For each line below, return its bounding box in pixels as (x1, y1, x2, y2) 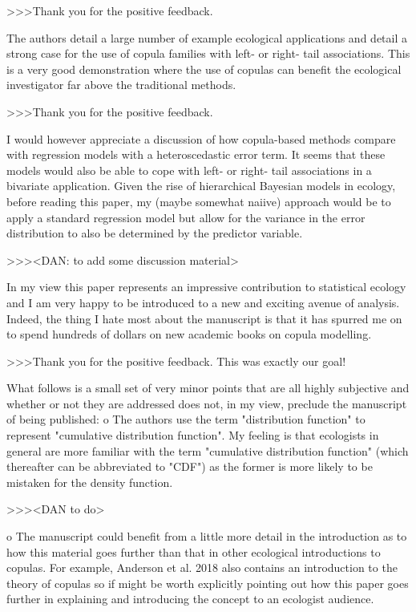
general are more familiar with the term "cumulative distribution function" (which (6, 442, 409, 459)
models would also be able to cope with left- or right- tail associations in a (6, 161, 372, 178)
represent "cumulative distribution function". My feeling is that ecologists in (6, 427, 379, 444)
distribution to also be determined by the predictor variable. (6, 225, 303, 241)
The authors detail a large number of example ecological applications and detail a (6, 29, 407, 46)
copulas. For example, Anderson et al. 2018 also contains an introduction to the (6, 559, 398, 576)
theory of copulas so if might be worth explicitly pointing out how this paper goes (6, 574, 409, 591)
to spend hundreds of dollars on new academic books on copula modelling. (6, 326, 372, 342)
